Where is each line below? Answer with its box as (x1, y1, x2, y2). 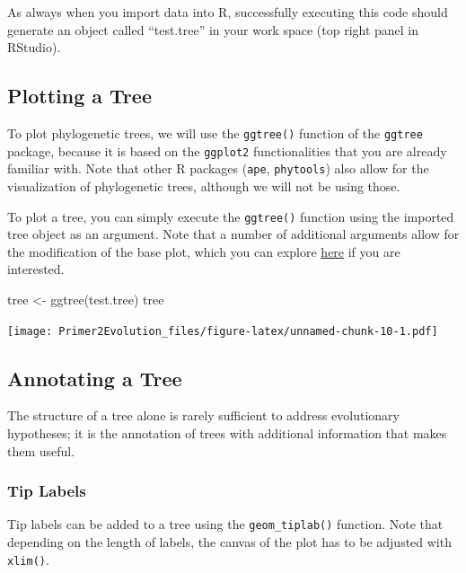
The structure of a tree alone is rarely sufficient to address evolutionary (7, 406, 400, 425)
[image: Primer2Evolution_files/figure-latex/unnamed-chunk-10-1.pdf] (7, 324, 438, 338)
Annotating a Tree (7, 364, 182, 392)
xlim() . (7, 550, 49, 569)
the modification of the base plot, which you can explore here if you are (7, 242, 400, 260)
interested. (7, 260, 65, 278)
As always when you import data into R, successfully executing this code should (7, 3, 448, 21)
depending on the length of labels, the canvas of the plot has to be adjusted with (7, 533, 452, 551)
